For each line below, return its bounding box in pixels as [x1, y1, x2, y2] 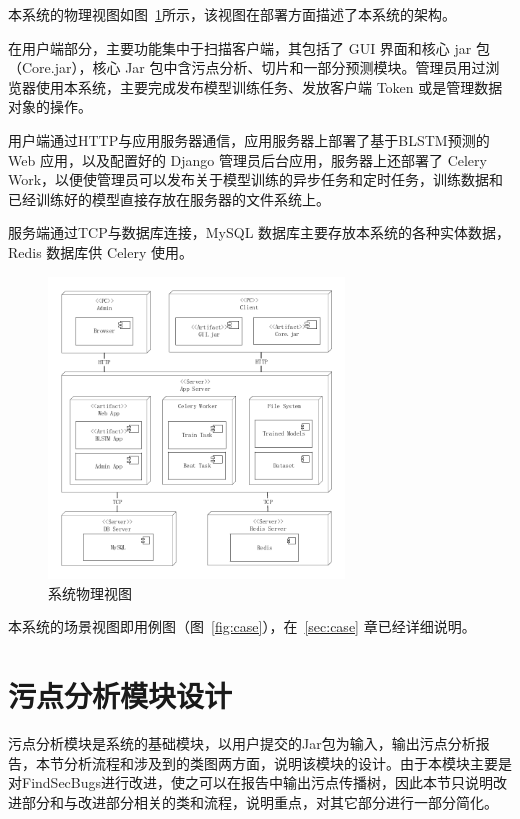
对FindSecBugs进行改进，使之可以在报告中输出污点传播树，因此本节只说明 [8, 772, 494, 793]
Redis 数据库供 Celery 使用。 [8, 241, 194, 262]
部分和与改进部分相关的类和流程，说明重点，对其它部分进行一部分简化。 [21, 791, 498, 812]
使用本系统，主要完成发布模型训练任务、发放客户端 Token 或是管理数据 [35, 76, 503, 97]
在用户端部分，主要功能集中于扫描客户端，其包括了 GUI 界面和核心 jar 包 [8, 37, 490, 58]
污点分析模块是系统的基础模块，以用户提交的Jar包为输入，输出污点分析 [8, 733, 476, 753]
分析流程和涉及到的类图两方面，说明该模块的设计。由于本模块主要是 [63, 752, 512, 773]
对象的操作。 [8, 96, 92, 117]
